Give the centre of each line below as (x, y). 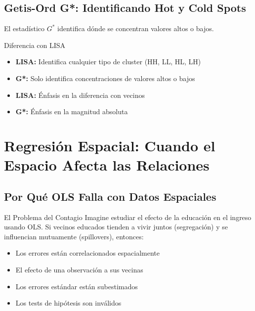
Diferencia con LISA (35, 45)
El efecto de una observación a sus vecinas (79, 269)
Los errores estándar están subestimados (77, 286)
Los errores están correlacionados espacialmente (88, 253)
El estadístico (24, 28)
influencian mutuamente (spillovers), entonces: (74, 236)
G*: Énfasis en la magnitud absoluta (72, 111)
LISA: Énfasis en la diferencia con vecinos (80, 95)
